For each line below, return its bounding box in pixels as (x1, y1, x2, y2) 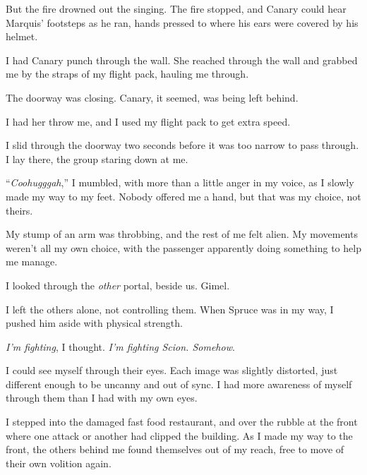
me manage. (6, 254, 58, 269)
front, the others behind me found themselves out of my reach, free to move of (6, 442, 344, 457)
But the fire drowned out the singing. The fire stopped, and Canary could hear (6, 1, 347, 16)
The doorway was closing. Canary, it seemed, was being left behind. (6, 90, 299, 104)
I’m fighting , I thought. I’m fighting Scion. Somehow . (6, 339, 235, 354)
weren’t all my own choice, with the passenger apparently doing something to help (6, 240, 361, 255)
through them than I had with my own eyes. (6, 390, 198, 405)
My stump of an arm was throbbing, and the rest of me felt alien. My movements (6, 227, 358, 241)
